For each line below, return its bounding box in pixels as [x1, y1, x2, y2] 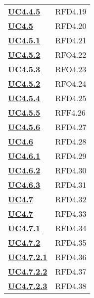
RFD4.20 [55, 20, 87, 31]
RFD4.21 [55, 34, 87, 46]
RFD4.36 [55, 251, 87, 263]
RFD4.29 [55, 150, 87, 161]
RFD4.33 [55, 208, 87, 219]
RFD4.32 [55, 193, 87, 205]
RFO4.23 [55, 63, 87, 75]
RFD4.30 [55, 164, 87, 176]
